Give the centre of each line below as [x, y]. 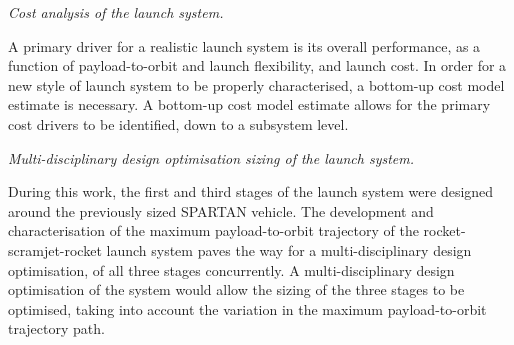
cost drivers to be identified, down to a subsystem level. [178, 123]
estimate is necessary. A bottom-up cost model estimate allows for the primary [249, 104]
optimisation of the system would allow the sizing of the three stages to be [236, 289]
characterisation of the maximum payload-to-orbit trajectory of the [213, 230]
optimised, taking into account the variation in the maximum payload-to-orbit [247, 308]
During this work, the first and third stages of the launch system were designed [251, 191]
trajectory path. [56, 328]
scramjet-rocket [55, 249]
